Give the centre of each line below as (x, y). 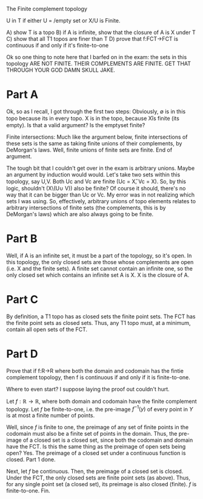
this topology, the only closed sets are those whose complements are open (100, 262)
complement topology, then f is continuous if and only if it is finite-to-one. (98, 377)
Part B (22, 239)
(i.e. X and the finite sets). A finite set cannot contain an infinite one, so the (99, 268)
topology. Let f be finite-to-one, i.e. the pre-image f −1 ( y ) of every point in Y (100, 408)
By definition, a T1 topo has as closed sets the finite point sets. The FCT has (101, 316)
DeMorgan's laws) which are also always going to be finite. (80, 214)
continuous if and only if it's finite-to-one (58, 45)
